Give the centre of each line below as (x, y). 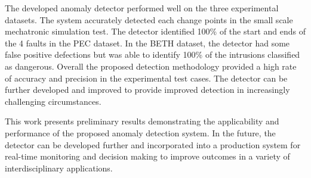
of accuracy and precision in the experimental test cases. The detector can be (146, 78)
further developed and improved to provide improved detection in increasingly (147, 90)
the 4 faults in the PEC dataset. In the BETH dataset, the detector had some (147, 43)
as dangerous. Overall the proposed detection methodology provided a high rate (151, 66)
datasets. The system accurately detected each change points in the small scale (149, 19)
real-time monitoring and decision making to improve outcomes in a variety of (147, 156)
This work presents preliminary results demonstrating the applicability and (142, 121)
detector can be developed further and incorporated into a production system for (153, 144)
